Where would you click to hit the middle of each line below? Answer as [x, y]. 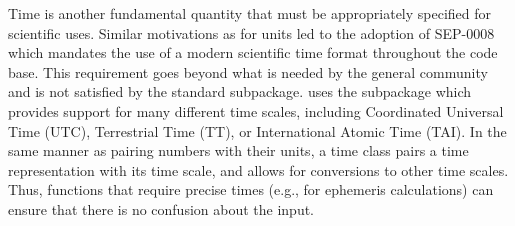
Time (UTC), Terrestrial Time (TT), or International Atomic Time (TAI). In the [257, 130]
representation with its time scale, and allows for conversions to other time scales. [258, 169]
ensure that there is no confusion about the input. [161, 208]
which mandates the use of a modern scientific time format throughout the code [253, 52]
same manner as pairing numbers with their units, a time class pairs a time [238, 150]
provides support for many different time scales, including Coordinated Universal [256, 110]
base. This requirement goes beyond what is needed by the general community [248, 71]
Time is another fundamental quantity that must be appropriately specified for [250, 13]
